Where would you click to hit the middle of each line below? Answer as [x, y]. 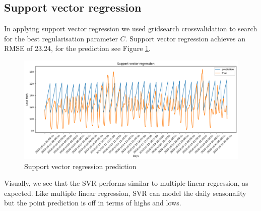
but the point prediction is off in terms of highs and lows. [93, 203]
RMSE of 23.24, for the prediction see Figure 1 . [77, 48]
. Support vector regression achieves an [185, 38]
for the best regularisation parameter [61, 38]
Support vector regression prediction [80, 166]
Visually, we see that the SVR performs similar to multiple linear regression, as [126, 183]
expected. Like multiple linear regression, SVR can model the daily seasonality [125, 193]
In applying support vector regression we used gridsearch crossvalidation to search [131, 29]
